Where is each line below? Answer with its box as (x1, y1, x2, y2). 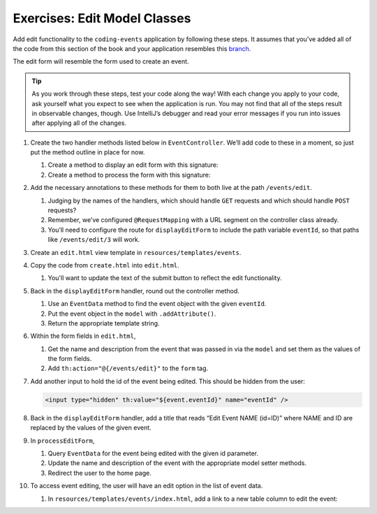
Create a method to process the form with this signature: (47, 170, 211, 179)
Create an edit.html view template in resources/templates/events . (30, 248, 242, 256)
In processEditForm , (30, 436, 95, 445)
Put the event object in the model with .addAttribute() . (47, 309, 216, 318)
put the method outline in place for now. (30, 148, 145, 156)
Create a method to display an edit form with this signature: (47, 161, 219, 169)
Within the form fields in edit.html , (30, 332, 136, 340)
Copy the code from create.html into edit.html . (30, 260, 179, 269)
